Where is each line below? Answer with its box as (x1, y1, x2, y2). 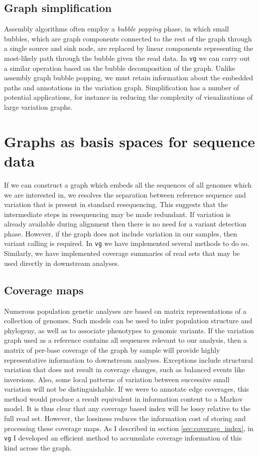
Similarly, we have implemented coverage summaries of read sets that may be (4, 248, 240, 258)
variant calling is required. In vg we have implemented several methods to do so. (4, 238, 250, 248)
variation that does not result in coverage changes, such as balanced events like (4, 364, 245, 375)
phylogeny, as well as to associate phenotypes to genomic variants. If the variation (4, 325, 254, 335)
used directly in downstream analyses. (4, 257, 120, 268)
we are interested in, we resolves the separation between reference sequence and (4, 189, 246, 200)
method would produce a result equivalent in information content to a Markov (4, 393, 243, 404)
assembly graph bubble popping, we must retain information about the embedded (4, 72, 254, 83)
